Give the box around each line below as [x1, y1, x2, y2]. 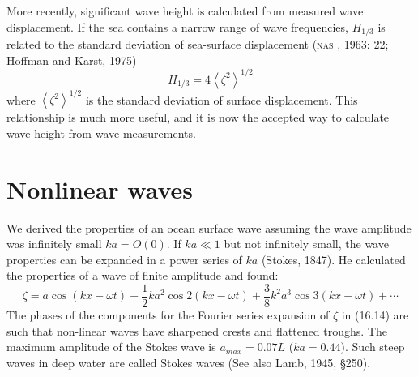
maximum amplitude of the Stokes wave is [6, 338, 216, 355]
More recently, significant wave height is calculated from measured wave [6, 2, 364, 19]
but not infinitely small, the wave [224, 235, 389, 252]
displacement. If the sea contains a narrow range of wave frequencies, [6, 18, 348, 35]
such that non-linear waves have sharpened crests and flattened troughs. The [6, 322, 387, 339]
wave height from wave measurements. [6, 124, 196, 141]
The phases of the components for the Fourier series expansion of [6, 306, 330, 323]
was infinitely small [6, 235, 102, 252]
